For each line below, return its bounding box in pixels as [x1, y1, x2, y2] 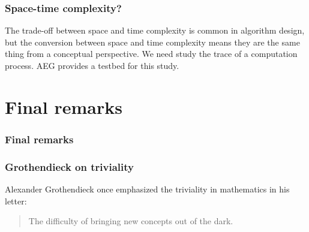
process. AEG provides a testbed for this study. [5, 59, 179, 71]
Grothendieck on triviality [5, 159, 134, 174]
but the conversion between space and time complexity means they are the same [5, 35, 300, 48]
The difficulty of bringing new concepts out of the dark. [28, 215, 233, 227]
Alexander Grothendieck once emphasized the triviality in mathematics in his [5, 183, 290, 195]
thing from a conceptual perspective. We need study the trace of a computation [5, 47, 298, 60]
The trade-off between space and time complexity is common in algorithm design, [5, 24, 305, 37]
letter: [5, 194, 27, 207]
